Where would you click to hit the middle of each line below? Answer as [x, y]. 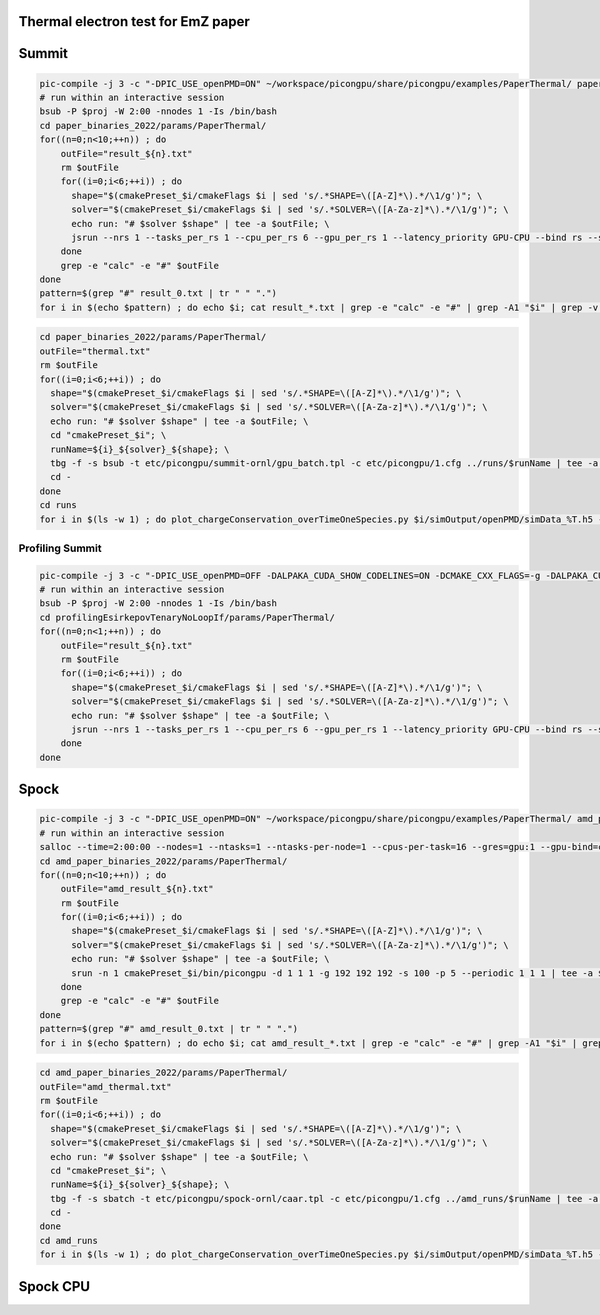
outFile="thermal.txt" [95, 351]
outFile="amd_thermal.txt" [105, 1086]
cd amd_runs [69, 1240]
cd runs [58, 505]
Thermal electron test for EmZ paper [134, 21]
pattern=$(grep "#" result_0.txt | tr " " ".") [158, 293]
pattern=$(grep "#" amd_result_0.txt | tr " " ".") [169, 1029]
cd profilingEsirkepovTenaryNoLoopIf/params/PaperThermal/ [187, 617]
